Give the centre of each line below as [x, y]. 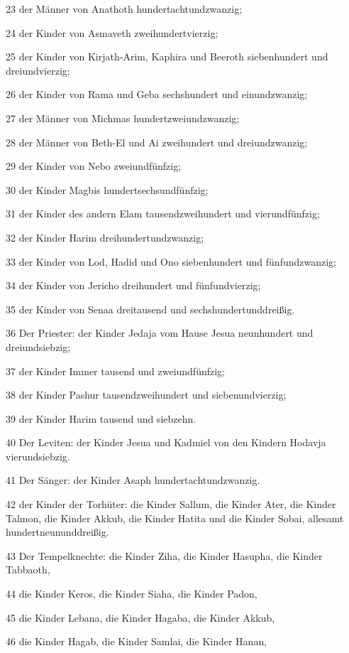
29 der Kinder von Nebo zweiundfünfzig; [94, 166]
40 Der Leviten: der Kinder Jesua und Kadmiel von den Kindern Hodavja [166, 442]
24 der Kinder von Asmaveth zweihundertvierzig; [112, 32]
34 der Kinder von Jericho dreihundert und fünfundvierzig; [133, 285]
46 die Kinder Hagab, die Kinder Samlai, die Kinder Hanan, [137, 641]
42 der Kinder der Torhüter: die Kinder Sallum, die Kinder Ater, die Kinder [171, 504]
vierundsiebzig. [38, 456]
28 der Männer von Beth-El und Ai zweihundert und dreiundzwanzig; [157, 142]
